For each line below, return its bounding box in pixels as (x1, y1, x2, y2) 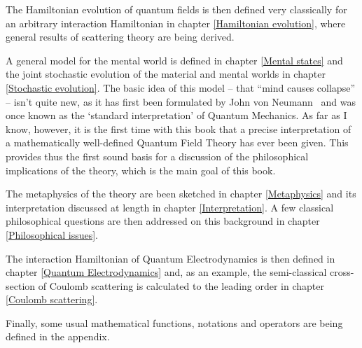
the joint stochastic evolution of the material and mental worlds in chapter (6, 67, 326, 81)
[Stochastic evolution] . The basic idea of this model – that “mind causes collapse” (6, 80, 355, 95)
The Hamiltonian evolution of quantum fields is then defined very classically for (6, 2, 347, 16)
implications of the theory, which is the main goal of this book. (6, 162, 276, 177)
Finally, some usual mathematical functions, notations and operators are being (6, 315, 343, 330)
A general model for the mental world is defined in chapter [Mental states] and (6, 53, 343, 67)
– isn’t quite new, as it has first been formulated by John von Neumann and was (6, 94, 356, 109)
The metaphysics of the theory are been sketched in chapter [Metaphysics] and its (6, 186, 356, 201)
